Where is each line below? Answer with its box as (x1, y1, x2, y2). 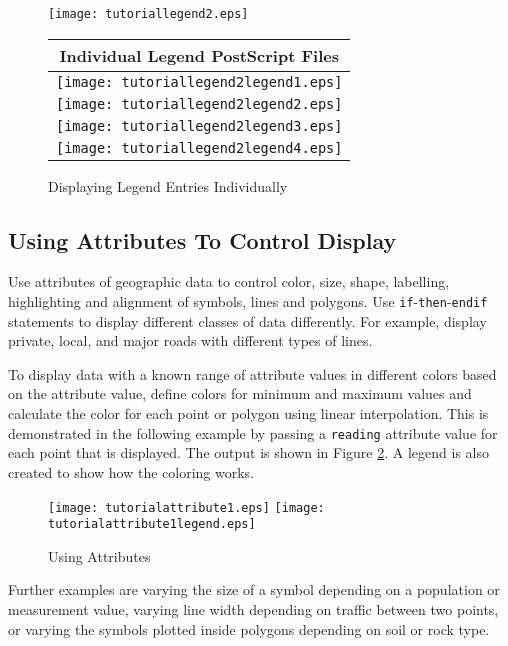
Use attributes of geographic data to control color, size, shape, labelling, (8, 271, 450, 292)
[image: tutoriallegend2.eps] (48, 7, 249, 21)
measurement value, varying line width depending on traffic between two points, (8, 599, 499, 620)
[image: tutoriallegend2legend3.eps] (56, 117, 343, 134)
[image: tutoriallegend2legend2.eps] (56, 95, 343, 112)
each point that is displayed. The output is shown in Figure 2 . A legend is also (8, 442, 489, 463)
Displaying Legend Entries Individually (48, 175, 288, 196)
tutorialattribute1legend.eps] (48, 517, 256, 532)
